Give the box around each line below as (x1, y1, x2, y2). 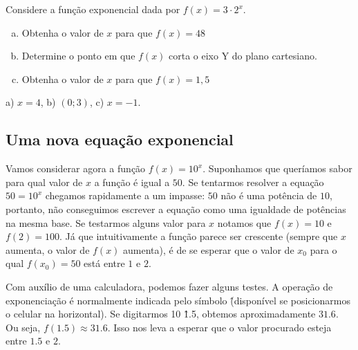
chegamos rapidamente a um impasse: (45, 188, 205, 203)
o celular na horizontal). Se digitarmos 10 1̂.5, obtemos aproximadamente (6, 306, 316, 321)
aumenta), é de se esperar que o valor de (123, 242, 294, 257)
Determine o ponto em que (21, 48, 135, 63)
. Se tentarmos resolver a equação (182, 174, 324, 189)
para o (310, 242, 337, 257)
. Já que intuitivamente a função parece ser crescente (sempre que (59, 229, 338, 243)
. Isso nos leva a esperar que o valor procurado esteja (107, 320, 332, 334)
